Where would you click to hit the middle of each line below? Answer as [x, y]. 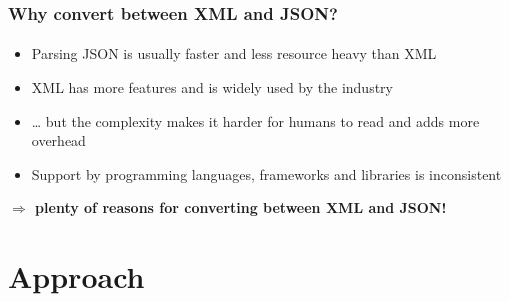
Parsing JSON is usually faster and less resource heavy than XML [234, 53]
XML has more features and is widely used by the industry [212, 87]
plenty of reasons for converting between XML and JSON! [241, 207]
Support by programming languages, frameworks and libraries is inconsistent [266, 173]
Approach [76, 276]
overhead [58, 140]
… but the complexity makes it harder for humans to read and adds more [255, 120]
